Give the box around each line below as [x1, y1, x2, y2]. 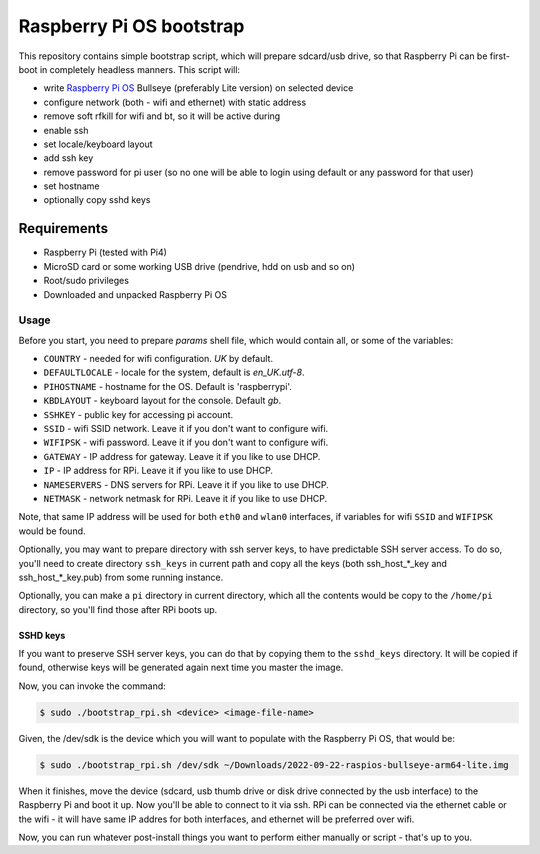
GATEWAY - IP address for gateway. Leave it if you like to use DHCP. [43, 450, 321, 462]
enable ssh [43, 124, 89, 136]
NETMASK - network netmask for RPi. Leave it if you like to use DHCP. [43, 492, 328, 504]
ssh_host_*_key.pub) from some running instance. [18, 571, 224, 583]
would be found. [18, 525, 86, 537]
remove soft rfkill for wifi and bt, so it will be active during [43, 110, 281, 122]
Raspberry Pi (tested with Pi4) [43, 246, 167, 259]
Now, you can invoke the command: [18, 680, 167, 692]
